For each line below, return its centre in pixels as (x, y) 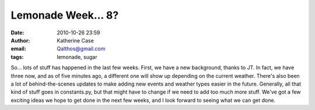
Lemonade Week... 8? (65, 15)
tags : (17, 57)
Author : (20, 40)
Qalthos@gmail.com (81, 49)
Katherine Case (76, 40)
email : (18, 49)
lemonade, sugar (77, 57)
